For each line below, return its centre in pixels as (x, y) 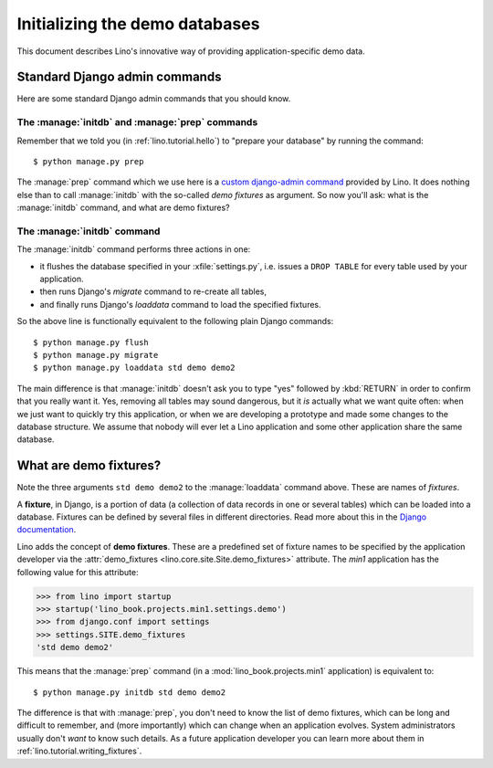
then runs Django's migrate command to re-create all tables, (153, 291)
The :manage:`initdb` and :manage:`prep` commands (137, 122)
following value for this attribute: (78, 572)
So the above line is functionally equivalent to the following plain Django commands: (175, 321)
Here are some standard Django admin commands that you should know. (154, 99)
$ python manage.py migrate (96, 355)
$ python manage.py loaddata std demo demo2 (135, 368)
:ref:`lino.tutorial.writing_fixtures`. (79, 751)
